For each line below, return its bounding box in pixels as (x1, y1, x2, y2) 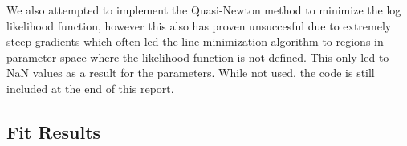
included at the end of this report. (6, 79, 174, 96)
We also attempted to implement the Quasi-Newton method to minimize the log (6, 2, 401, 18)
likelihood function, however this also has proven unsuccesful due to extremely (6, 17, 392, 34)
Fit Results (6, 119, 101, 144)
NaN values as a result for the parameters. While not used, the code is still (6, 64, 375, 81)
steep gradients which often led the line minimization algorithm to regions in (6, 33, 384, 50)
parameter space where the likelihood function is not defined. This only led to (6, 48, 389, 65)
